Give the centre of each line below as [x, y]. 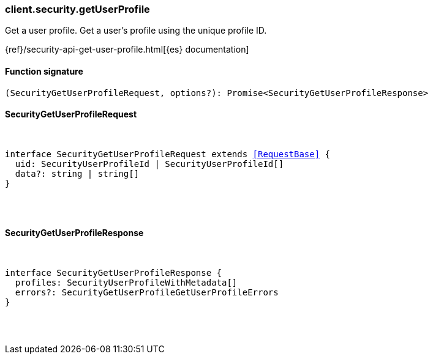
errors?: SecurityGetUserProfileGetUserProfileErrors [147, 293]
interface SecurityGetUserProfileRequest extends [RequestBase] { [168, 154]
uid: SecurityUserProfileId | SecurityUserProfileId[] [149, 164]
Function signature [44, 71]
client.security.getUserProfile [77, 9]
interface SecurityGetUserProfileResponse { [114, 273]
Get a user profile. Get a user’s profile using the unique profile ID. [136, 31]
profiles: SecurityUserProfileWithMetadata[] [126, 283]
